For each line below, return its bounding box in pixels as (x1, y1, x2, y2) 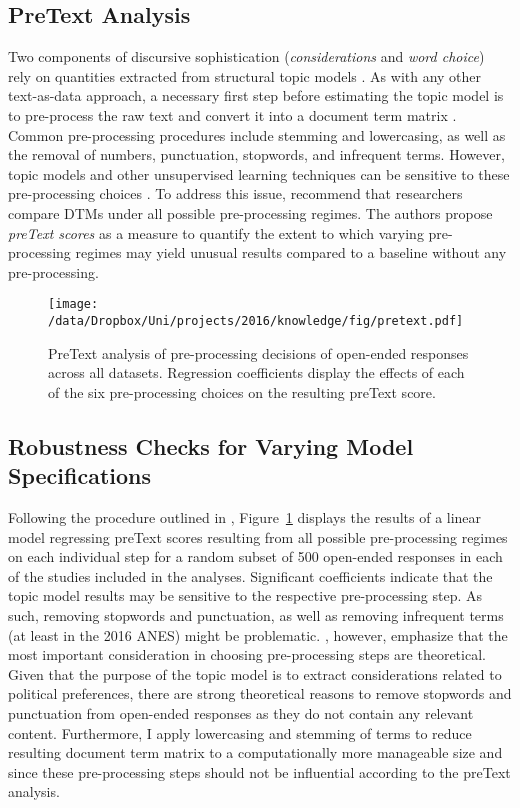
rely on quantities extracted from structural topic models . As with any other (8, 65, 482, 86)
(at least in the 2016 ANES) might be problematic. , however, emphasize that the (8, 624, 508, 645)
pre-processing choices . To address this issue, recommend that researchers (8, 183, 463, 204)
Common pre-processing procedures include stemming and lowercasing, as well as (8, 124, 506, 145)
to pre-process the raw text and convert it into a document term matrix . (8, 104, 457, 125)
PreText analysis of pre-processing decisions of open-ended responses (48, 342, 469, 363)
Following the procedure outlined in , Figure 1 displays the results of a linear (8, 507, 482, 528)
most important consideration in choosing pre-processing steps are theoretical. (8, 644, 486, 665)
